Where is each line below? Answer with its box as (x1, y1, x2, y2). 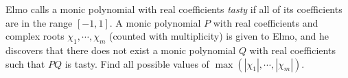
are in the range (5, 15, 73, 29)
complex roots (5, 29, 65, 43)
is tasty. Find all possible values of (65, 56, 209, 70)
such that (5, 56, 45, 70)
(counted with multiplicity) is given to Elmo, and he (108, 29, 329, 43)
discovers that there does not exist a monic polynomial (5, 42, 236, 57)
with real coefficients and (213, 15, 318, 29)
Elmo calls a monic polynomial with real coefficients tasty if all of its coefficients (5, 2, 343, 16)
